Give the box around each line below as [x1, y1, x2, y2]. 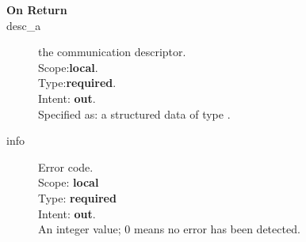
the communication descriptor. [38, 43, 186, 60]
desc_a [6, 17, 41, 33]
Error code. [38, 158, 94, 175]
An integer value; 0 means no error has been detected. [38, 221, 300, 237]
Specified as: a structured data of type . [38, 105, 231, 122]
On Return [6, 2, 67, 17]
